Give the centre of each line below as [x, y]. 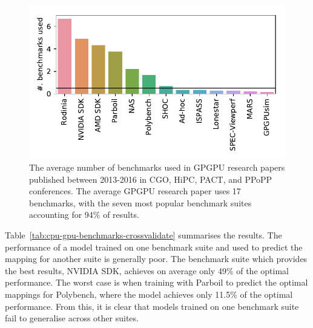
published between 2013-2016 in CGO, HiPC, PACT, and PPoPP [151, 179]
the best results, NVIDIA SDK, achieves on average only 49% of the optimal [147, 270]
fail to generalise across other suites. [72, 318]
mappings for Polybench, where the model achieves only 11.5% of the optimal [149, 294]
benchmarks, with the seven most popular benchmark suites [140, 202]
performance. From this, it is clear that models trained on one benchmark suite [152, 306]
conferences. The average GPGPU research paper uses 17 [135, 191]
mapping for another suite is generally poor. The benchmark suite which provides [156, 259]
